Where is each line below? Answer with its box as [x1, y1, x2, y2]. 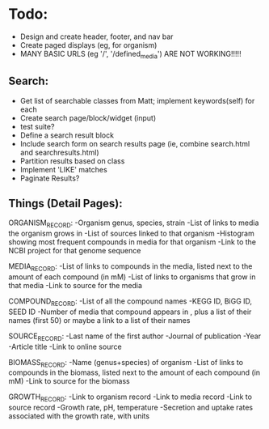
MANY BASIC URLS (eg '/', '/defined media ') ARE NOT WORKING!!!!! [19, 49, 242, 61]
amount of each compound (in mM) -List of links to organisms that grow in [8, 272, 256, 282]
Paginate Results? [19, 173, 80, 183]
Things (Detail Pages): [8, 196, 123, 210]
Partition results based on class [19, 155, 125, 166]
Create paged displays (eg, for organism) [19, 40, 158, 49]
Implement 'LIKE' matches [19, 164, 107, 174]
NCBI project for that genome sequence [8, 246, 141, 256]
